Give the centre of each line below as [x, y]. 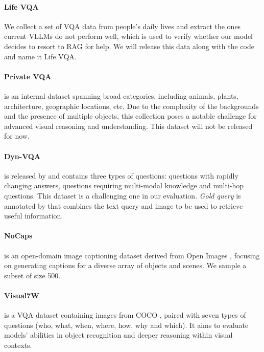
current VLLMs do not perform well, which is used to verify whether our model [129, 36]
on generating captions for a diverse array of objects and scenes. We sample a [125, 265]
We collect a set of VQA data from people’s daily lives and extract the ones [123, 26]
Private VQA [28, 76]
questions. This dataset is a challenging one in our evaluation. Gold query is [123, 195]
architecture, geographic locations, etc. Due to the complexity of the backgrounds [131, 106]
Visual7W [22, 295]
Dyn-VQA [22, 156]
